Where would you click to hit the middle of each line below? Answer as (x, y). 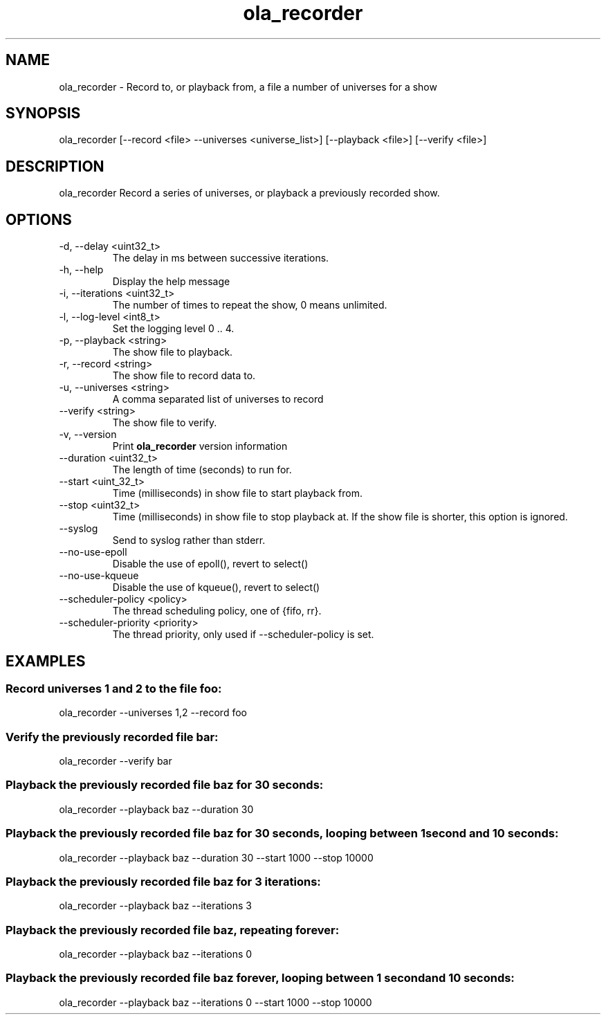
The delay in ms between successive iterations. (221, 258)
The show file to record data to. (184, 376)
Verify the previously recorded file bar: (112, 737)
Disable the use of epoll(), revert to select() (210, 564)
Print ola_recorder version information (200, 446)
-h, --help (81, 270)
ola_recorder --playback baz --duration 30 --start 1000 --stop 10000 (216, 857)
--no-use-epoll (93, 552)
